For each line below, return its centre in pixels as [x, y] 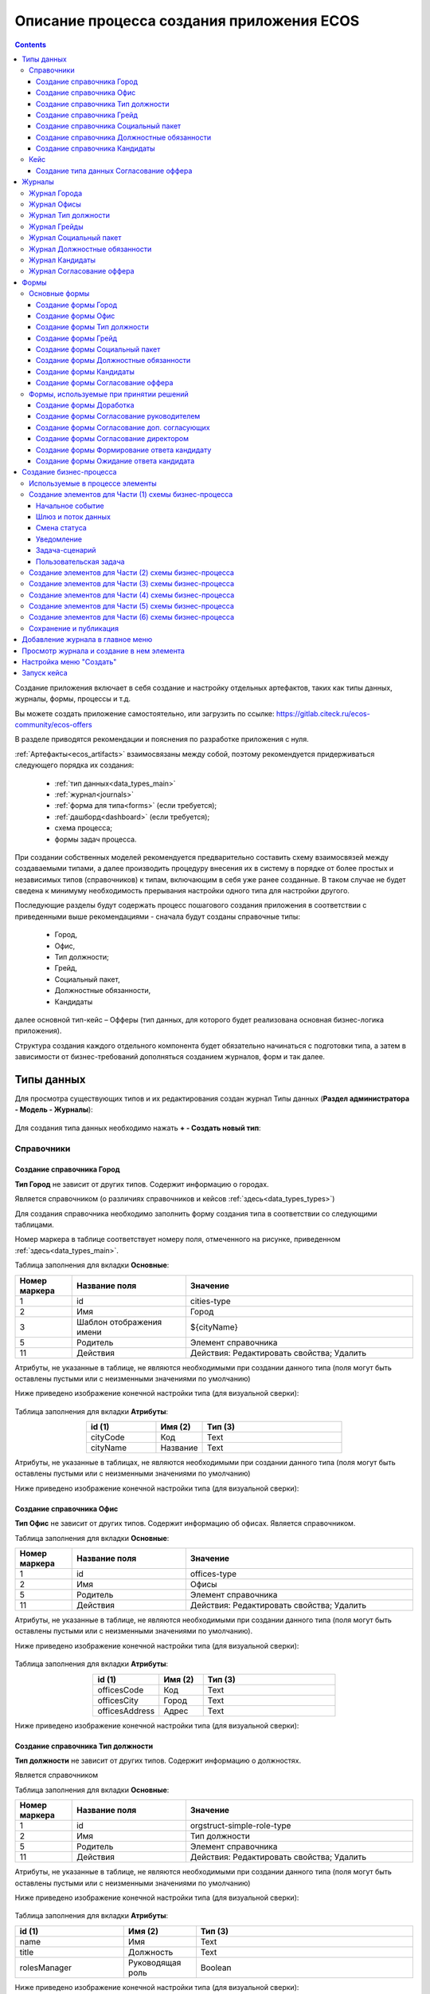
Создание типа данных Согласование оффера [114, 171]
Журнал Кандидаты [62, 260]
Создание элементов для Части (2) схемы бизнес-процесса [132, 572]
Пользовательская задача [80, 562]
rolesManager [45, 1968]
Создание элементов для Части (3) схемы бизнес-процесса [132, 584]
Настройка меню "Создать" [69, 662]
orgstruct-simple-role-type [240, 1826]
